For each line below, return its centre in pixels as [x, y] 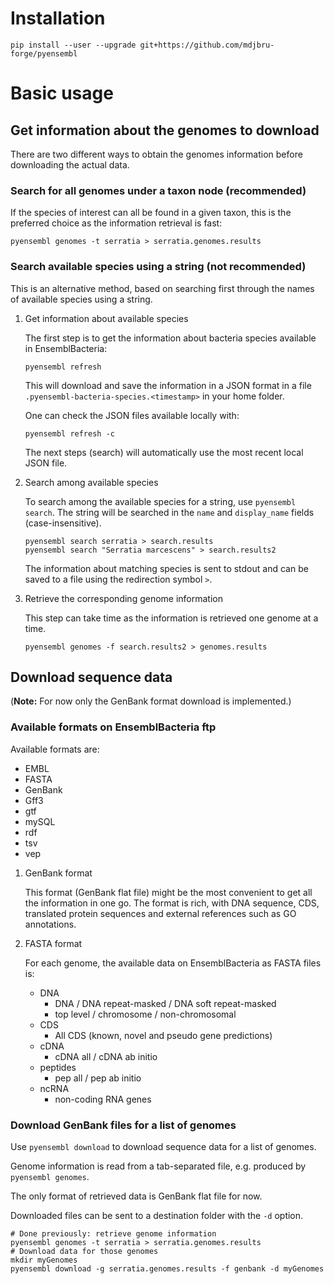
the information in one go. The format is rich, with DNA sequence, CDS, [172, 903]
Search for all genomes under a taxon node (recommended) [158, 190]
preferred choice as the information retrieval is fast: [116, 223]
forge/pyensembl [44, 53]
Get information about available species [106, 318]
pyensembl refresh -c [69, 433]
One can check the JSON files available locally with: [132, 415]
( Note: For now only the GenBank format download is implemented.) [151, 701]
